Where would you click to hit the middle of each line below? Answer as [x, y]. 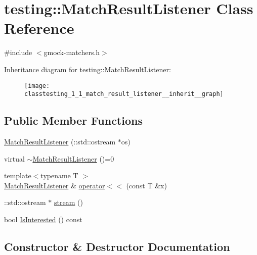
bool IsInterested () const [43, 219]
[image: [37, 86]
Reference [39, 28]
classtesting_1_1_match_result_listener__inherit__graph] [124, 94]
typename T [59, 175]
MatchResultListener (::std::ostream [60, 142]
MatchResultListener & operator [55, 185]
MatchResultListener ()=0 [73, 158]
